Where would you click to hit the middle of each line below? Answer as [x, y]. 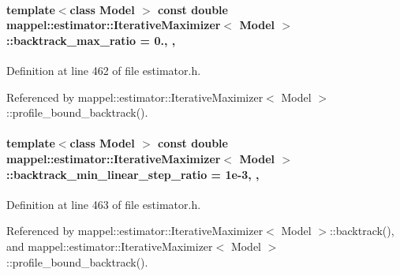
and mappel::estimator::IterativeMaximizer [110, 246]
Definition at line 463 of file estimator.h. [104, 204]
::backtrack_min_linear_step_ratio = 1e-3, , [133, 174]
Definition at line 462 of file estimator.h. [104, 70]
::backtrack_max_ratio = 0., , [91, 40]
